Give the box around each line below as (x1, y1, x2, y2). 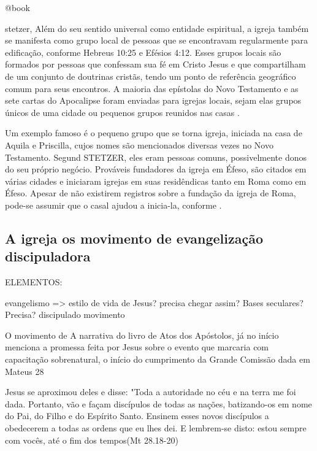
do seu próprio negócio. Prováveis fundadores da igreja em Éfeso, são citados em (5, 163, 307, 175)
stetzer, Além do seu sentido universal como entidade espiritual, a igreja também (5, 21, 309, 34)
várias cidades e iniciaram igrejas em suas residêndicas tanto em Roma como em (5, 174, 307, 187)
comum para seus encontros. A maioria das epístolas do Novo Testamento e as (5, 82, 299, 94)
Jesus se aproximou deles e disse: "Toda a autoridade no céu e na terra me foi (5, 385, 296, 398)
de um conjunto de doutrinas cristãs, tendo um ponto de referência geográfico (5, 69, 296, 82)
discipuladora (5, 247, 91, 266)
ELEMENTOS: (5, 276, 63, 288)
